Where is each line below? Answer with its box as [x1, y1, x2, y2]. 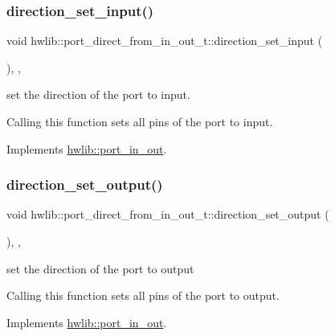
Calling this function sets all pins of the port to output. [6, 287, 280, 304]
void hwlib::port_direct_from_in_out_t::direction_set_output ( [6, 206, 329, 223]
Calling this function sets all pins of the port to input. [6, 113, 273, 129]
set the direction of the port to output [6, 260, 194, 277]
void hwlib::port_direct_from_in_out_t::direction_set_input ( [6, 32, 323, 49]
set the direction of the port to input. [6, 86, 190, 103]
